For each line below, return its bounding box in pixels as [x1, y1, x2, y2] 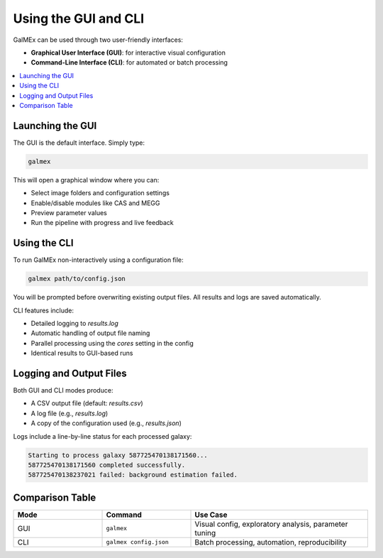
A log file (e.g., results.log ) [30, 409, 109, 417]
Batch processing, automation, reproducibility [194, 537, 347, 547]
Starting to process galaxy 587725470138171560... [28, 451, 209, 459]
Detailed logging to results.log [30, 319, 118, 327]
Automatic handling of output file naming [30, 329, 150, 337]
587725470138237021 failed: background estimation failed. [28, 471, 238, 479]
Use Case [194, 510, 228, 520]
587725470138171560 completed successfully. [28, 461, 186, 469]
